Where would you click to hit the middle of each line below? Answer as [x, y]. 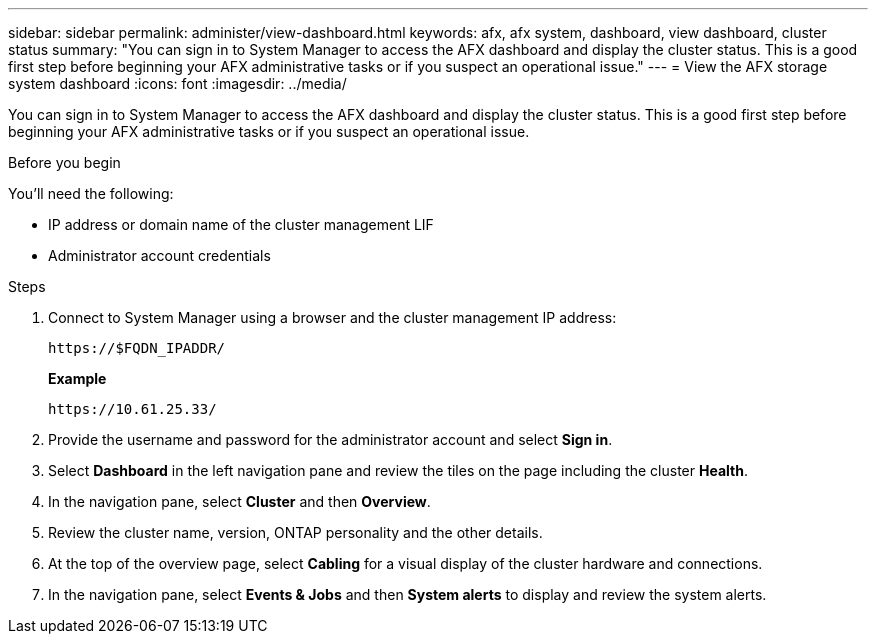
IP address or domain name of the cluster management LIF [241, 224]
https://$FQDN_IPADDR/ [137, 348]
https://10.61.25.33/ [132, 409]
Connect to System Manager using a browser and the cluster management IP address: [332, 317]
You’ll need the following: [91, 193]
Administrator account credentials [159, 255]
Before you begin [64, 162]
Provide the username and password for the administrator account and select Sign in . [330, 439]
